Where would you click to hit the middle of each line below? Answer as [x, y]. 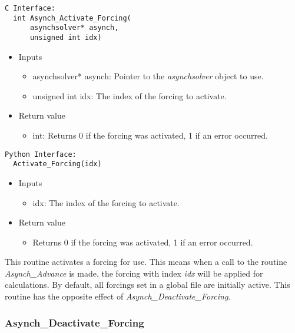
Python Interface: [41, 154]
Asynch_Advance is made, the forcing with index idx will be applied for [134, 273]
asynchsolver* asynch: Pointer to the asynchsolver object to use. [148, 76]
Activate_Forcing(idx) [57, 164]
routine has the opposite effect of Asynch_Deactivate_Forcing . [118, 296]
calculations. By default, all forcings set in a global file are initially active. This [147, 285]
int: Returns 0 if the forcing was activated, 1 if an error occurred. [150, 135]
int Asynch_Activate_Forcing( [72, 18]
